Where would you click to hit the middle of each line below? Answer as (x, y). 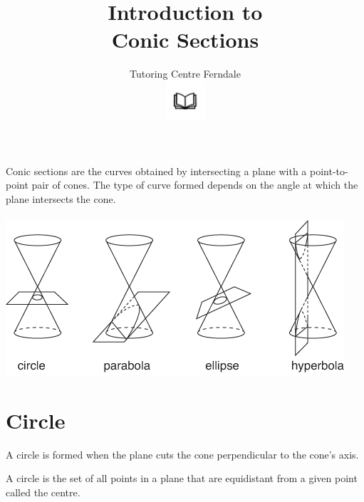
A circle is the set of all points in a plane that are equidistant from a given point (182, 478)
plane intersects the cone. (61, 198)
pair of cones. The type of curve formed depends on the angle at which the (195, 185)
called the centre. (43, 492)
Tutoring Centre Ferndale (185, 74)
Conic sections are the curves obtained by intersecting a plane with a (156, 171)
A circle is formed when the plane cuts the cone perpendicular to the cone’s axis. (182, 454)
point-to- (329, 171)
